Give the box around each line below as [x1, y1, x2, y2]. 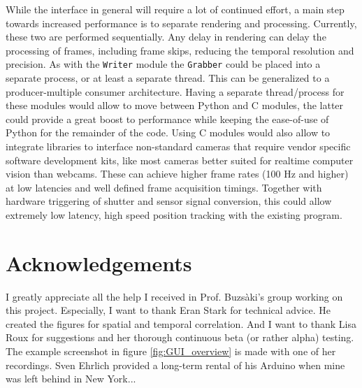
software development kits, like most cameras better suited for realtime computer [6, 152, 354, 167]
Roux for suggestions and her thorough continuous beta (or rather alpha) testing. [6, 330, 354, 345]
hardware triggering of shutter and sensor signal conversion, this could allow [6, 194, 332, 208]
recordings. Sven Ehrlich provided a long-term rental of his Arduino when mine [6, 357, 345, 372]
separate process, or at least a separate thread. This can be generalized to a [6, 71, 330, 85]
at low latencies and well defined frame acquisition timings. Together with [6, 180, 322, 194]
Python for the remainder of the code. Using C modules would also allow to [6, 125, 331, 140]
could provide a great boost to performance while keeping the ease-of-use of [6, 111, 329, 126]
